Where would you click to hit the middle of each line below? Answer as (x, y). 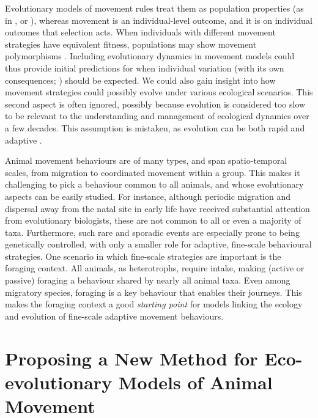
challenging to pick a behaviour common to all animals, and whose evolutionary (154, 184)
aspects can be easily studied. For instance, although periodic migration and (148, 196)
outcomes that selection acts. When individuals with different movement (140, 32)
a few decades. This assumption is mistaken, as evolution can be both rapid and (155, 127)
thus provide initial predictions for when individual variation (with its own (145, 68)
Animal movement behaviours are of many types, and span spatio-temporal (146, 160)
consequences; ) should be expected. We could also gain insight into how (140, 80)
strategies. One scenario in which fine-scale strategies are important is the (143, 256)
